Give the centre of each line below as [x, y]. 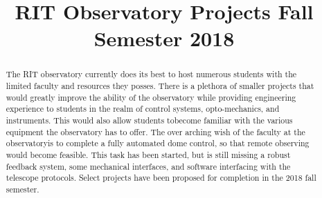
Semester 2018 [164, 38]
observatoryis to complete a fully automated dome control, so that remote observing [158, 143]
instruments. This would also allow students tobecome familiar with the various [149, 120]
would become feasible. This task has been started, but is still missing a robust [148, 154]
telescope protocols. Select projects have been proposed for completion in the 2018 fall [161, 178]
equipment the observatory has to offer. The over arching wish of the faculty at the [155, 131]
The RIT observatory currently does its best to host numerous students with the [151, 74]
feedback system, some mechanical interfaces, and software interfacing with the [148, 166]
